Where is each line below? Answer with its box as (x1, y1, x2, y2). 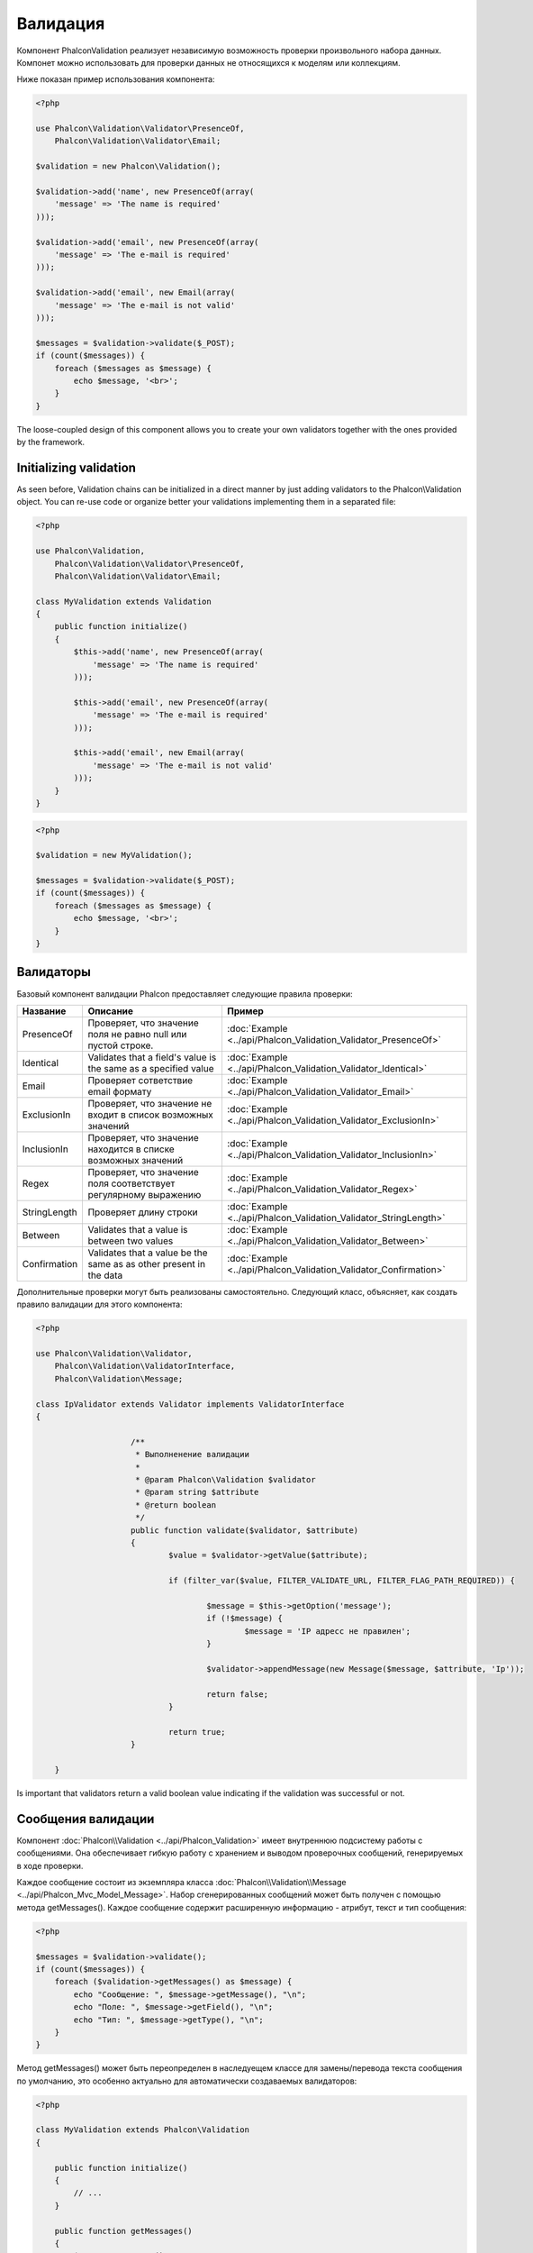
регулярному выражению (87, 1188, 202, 1200)
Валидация (16, 14, 105, 33)
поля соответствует (87, 1177, 176, 1190)
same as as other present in (87, 1257, 206, 1270)
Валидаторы (16, 964, 92, 980)
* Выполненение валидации (135, 1449, 249, 1460)
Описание (87, 1005, 134, 1017)
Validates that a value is (87, 1223, 188, 1236)
